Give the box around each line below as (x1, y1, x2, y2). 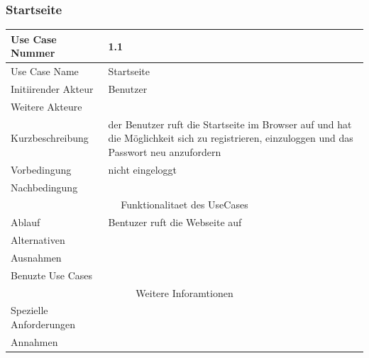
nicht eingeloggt (108, 162, 177, 177)
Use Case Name (11, 64, 79, 79)
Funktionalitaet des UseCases (121, 197, 248, 212)
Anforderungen (11, 317, 76, 332)
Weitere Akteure (11, 99, 82, 113)
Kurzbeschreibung (11, 130, 89, 145)
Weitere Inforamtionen (136, 285, 233, 300)
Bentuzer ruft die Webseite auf (108, 215, 242, 230)
